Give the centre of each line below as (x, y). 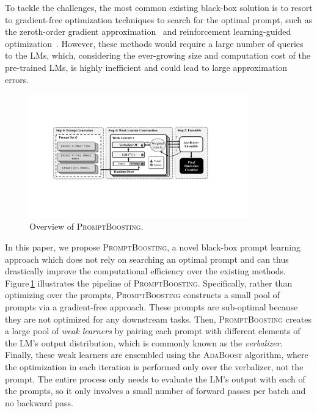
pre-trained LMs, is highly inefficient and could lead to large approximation (146, 67)
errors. (17, 79)
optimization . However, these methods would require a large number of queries (154, 43)
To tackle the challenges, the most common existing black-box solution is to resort (159, 7)
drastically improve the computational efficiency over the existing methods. (145, 271)
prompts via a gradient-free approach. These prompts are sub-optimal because (151, 307)
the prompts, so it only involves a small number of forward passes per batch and (155, 391)
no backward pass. (39, 402)
